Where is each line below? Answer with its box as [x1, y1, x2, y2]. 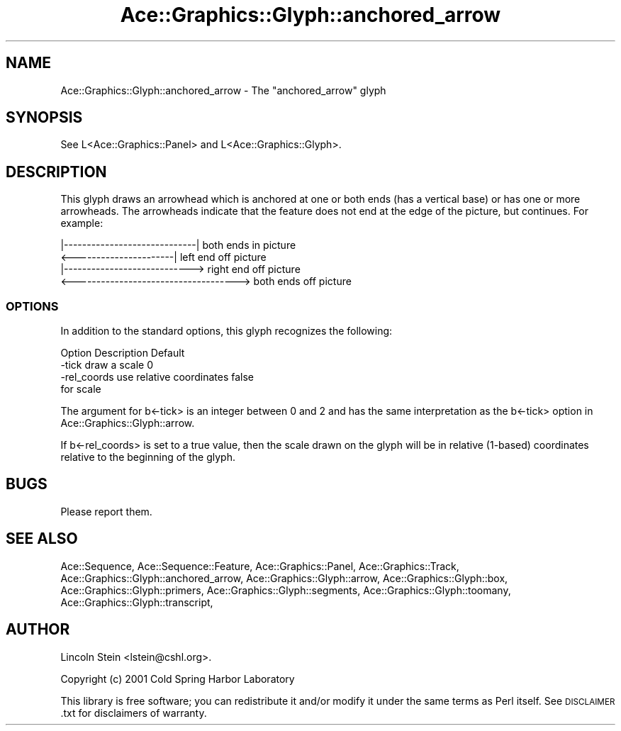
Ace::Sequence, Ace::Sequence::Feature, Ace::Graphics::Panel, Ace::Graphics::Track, [60, 559, 459, 572]
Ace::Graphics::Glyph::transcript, [60, 596, 213, 608]
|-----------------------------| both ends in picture [60, 239, 296, 252]
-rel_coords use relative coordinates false [60, 371, 254, 384]
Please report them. [60, 505, 152, 518]
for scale [60, 383, 101, 396]
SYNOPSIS [6, 108, 83, 127]
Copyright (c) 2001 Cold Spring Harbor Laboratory [60, 672, 295, 685]
